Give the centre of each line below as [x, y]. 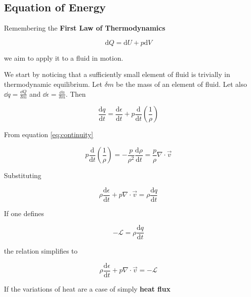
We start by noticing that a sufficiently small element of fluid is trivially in [117, 74]
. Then [76, 93]
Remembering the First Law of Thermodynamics [85, 28]
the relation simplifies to [41, 251]
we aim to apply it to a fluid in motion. [64, 57]
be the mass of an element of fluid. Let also [181, 84]
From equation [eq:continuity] [49, 134]
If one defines [24, 213]
